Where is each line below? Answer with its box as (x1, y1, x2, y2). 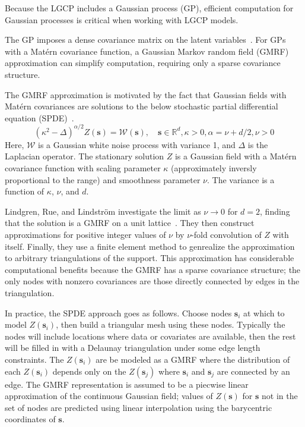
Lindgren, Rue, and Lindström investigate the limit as (5, 205, 201, 217)
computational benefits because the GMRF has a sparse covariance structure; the (5, 263, 301, 275)
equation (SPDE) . (5, 111, 74, 124)
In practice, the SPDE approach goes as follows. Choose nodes (5, 306, 232, 319)
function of (5, 185, 45, 197)
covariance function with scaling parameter (5, 162, 161, 174)
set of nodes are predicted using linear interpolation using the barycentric (5, 401, 272, 413)
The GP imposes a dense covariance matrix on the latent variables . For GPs (5, 33, 286, 46)
